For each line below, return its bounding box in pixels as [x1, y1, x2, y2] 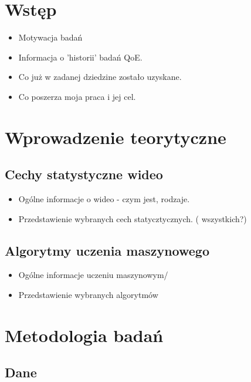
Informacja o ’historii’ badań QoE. [18, 51, 143, 63]
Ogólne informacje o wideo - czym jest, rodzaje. [18, 193, 190, 205]
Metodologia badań [5, 323, 164, 347]
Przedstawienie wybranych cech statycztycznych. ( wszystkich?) [18, 212, 247, 224]
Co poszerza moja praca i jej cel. [18, 90, 136, 102]
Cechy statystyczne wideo [5, 165, 163, 183]
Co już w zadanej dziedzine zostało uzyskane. [18, 71, 182, 83]
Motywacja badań [18, 31, 83, 43]
